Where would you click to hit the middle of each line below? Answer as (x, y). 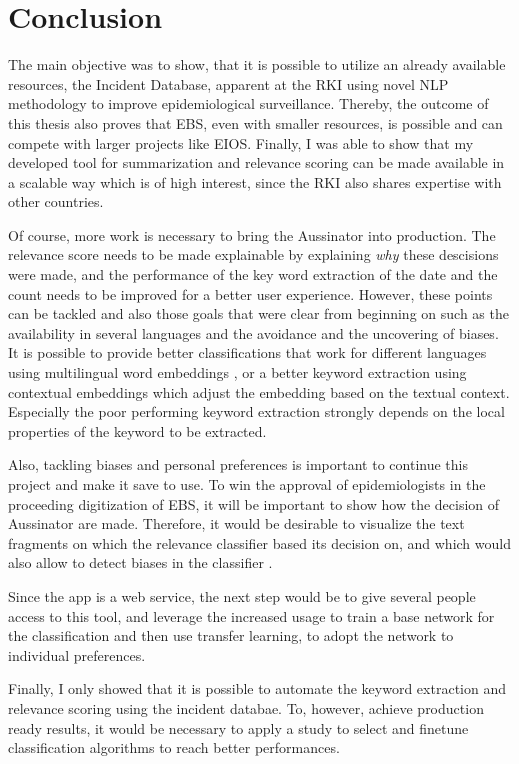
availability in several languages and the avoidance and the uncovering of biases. (253, 332)
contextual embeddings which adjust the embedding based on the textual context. (259, 391)
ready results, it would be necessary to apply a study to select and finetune (238, 727)
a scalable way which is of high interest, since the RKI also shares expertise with (255, 181)
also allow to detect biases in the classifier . (140, 562)
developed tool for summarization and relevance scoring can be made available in (256, 162)
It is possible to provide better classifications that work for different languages (247, 352)
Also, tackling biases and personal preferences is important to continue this (238, 464)
